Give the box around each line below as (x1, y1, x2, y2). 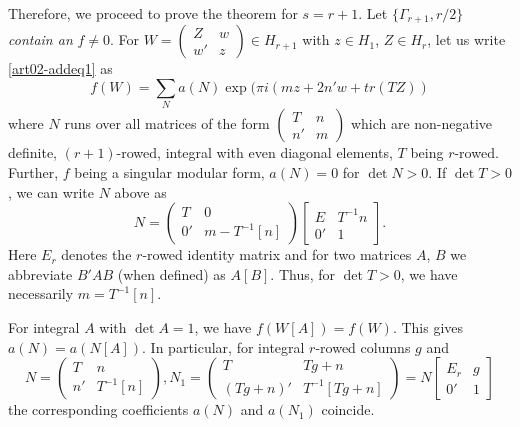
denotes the (61, 244, 132, 265)
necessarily (8, 283, 74, 304)
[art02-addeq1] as (8, 58, 113, 79)
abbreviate (8, 263, 73, 284)
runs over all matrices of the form (64, 113, 270, 134)
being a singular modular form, (74, 161, 265, 182)
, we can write (8, 181, 94, 202)
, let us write (427, 29, 506, 50)
